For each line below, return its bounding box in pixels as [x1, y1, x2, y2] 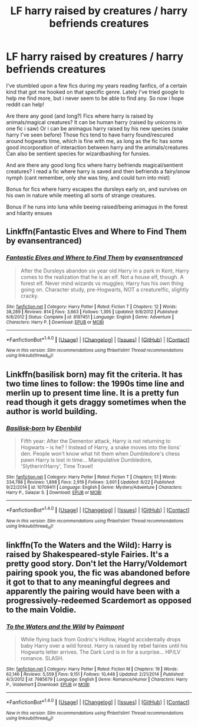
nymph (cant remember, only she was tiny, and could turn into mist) [6, 174, 170, 181]
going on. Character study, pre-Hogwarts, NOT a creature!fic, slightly [20, 285, 189, 293]
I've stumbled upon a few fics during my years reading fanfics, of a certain [6, 82, 187, 89]
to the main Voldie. [6, 605, 77, 615]
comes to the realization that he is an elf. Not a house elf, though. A [20, 273, 184, 280]
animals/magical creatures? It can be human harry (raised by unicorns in [6, 118, 182, 125]
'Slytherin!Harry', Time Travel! [20, 463, 93, 470]
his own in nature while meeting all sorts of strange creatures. [6, 192, 156, 199]
